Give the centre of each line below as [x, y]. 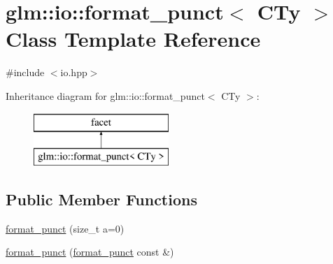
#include [25, 72]
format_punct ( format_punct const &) [90, 252]
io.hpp [74, 72]
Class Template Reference [133, 39]
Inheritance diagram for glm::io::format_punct [105, 95]
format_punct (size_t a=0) [65, 228]
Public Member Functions [101, 199]
